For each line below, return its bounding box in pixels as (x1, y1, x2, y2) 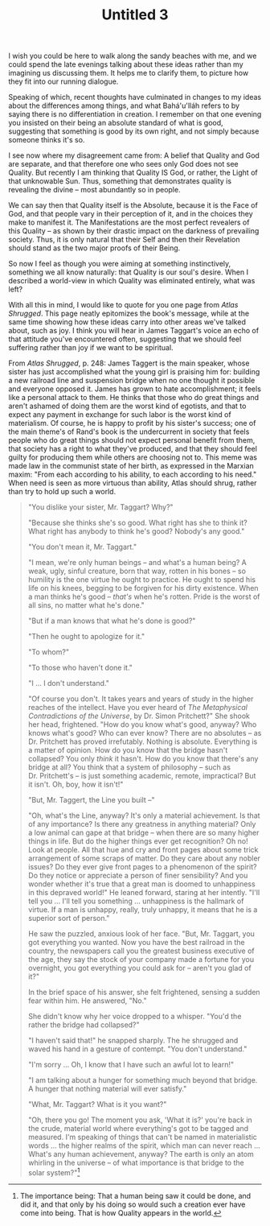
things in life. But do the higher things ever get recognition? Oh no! (27, 836, 248, 846)
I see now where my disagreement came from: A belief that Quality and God (8, 151, 260, 160)
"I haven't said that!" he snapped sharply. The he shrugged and (27, 1036, 239, 1046)
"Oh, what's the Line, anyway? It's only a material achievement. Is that (27, 811, 260, 820)
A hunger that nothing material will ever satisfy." (27, 1084, 187, 1094)
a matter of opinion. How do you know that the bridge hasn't (27, 745, 228, 755)
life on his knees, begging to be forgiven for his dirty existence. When (27, 584, 259, 593)
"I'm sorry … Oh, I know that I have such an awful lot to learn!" (27, 1060, 235, 1070)
